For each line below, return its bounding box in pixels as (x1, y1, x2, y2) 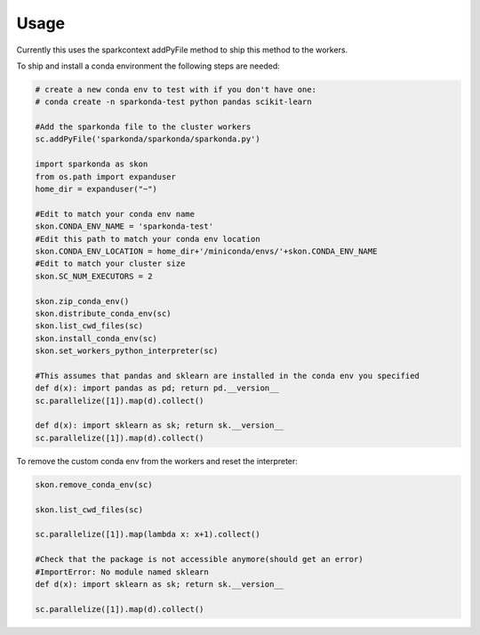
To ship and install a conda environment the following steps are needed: (16, 60, 280, 71)
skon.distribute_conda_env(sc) (35, 308, 172, 318)
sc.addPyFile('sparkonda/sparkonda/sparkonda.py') (35, 134, 261, 144)
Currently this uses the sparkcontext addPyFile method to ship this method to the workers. (16, 44, 348, 55)
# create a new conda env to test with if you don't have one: (35, 84, 317, 94)
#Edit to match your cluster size (35, 259, 186, 269)
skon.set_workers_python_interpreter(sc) (35, 346, 219, 356)
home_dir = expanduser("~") (35, 184, 157, 195)
